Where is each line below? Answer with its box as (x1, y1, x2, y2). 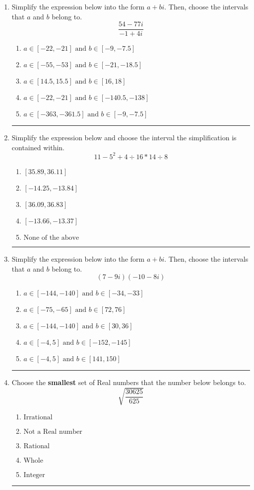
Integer (23, 472, 45, 479)
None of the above (23, 234, 79, 241)
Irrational (23, 414, 53, 421)
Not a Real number (23, 428, 82, 436)
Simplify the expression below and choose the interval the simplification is (11, 132, 237, 143)
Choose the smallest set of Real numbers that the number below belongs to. (11, 377, 246, 388)
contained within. (11, 142, 64, 152)
